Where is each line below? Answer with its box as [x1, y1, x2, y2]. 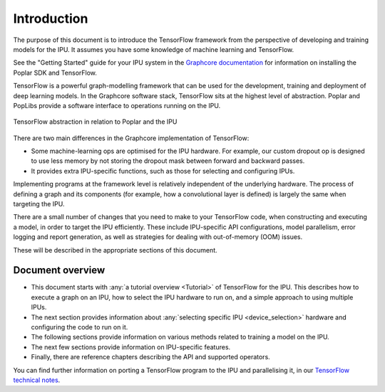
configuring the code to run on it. [31, 323, 128, 332]
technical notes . [13, 376, 61, 384]
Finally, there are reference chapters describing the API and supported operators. [31, 353, 270, 361]
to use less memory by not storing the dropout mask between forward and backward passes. [31, 157, 305, 165]
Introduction [13, 11, 88, 26]
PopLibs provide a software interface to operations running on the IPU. [13, 101, 221, 110]
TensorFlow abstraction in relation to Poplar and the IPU [13, 117, 178, 126]
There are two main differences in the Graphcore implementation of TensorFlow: [13, 134, 250, 142]
